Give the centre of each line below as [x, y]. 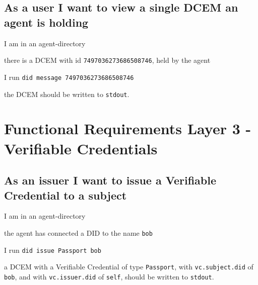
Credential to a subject [66, 195]
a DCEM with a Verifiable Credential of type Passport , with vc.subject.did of [129, 267]
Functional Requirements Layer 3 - [128, 128]
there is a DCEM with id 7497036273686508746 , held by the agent [107, 60]
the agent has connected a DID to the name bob [78, 232]
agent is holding [46, 22]
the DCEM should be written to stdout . [67, 94]
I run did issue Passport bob [53, 250]
